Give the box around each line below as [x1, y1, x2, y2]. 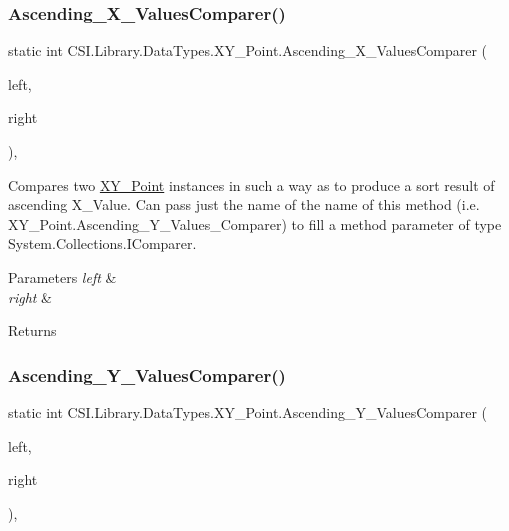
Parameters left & [8, 266, 117, 287]
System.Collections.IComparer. [8, 233, 197, 254]
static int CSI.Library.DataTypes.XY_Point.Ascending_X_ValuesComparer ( [8, 40, 488, 61]
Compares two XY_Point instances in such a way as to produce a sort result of [8, 174, 495, 195]
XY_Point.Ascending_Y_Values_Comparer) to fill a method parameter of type [8, 213, 502, 234]
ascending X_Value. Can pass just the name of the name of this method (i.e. [8, 194, 480, 215]
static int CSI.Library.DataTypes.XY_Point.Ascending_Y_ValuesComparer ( [8, 401, 488, 422]
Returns [8, 320, 57, 341]
